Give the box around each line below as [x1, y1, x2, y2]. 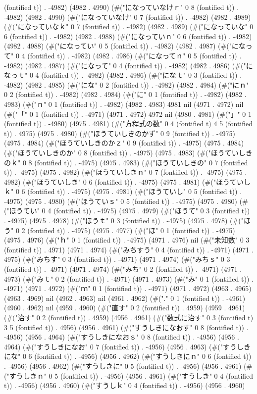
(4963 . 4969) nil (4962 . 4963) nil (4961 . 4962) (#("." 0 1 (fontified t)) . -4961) [4, 293, 246, 303]
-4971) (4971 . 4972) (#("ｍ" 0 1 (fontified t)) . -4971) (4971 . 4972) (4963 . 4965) [4, 283, 252, 294]
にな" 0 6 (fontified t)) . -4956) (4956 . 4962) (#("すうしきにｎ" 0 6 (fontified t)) [4, 351, 252, 361]
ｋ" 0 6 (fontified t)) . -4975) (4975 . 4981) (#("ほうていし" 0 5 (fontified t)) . [4, 186, 242, 197]
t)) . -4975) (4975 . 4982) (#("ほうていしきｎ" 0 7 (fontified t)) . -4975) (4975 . [4, 167, 247, 177]
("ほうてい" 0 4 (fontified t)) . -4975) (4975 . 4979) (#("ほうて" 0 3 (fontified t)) [4, 205, 250, 216]
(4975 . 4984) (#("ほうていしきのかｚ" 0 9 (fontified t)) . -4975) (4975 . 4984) [4, 138, 244, 148]
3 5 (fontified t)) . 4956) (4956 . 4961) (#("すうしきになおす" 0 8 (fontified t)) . [4, 322, 249, 332]
